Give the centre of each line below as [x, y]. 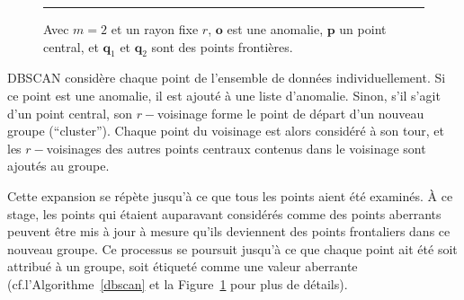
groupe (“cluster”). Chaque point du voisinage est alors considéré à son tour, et [226, 131]
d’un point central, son [70, 113]
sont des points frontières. [222, 46]
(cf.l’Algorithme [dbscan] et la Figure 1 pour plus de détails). [178, 283]
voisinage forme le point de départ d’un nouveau [291, 113]
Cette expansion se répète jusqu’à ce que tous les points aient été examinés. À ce [230, 195]
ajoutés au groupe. [58, 166]
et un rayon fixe [155, 29]
